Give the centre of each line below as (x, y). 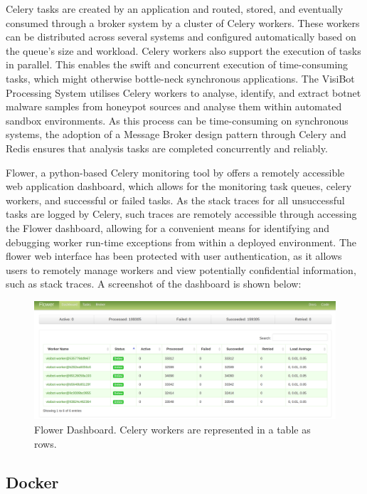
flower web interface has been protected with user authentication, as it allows (174, 256)
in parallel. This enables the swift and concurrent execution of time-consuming (177, 64)
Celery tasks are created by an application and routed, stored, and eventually (175, 9)
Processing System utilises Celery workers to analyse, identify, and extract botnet (183, 92)
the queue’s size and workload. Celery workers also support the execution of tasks (183, 50)
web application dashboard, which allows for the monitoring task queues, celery (179, 186)
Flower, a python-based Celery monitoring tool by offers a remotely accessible (175, 172)
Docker (32, 482)
